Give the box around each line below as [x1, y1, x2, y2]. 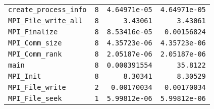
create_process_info [8, 6, 87, 14]
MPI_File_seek [8, 94, 62, 102]
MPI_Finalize [8, 28, 58, 36]
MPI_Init [8, 72, 41, 80]
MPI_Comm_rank [8, 50, 62, 58]
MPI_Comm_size [8, 39, 62, 47]
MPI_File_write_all [8, 17, 83, 25]
